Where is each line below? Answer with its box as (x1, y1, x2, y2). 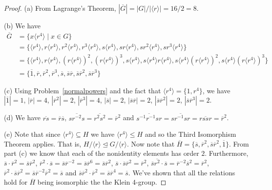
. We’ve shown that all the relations (128, 167, 235, 177)
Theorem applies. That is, (4, 138, 82, 148)
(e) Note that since (4, 129, 61, 139)
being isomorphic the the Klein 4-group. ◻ (37, 177, 167, 187)
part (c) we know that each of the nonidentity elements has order (4, 148, 199, 158)
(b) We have (4, 21, 41, 30)
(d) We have (4, 112, 41, 123)
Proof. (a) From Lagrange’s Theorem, (4, 3, 116, 13)
